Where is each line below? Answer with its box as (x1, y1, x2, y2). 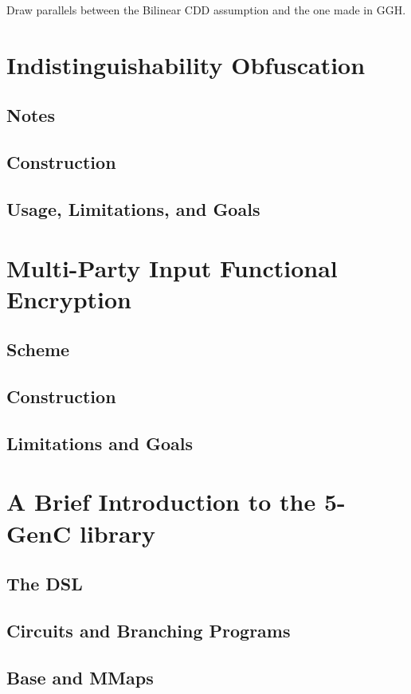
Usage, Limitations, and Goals (6, 196, 260, 221)
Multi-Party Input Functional (6, 251, 338, 284)
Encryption (6, 282, 131, 315)
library (79, 516, 155, 549)
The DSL (6, 571, 83, 596)
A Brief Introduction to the (6, 485, 316, 518)
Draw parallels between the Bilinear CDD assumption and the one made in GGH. (6, 2, 406, 18)
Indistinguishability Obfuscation (6, 48, 366, 80)
